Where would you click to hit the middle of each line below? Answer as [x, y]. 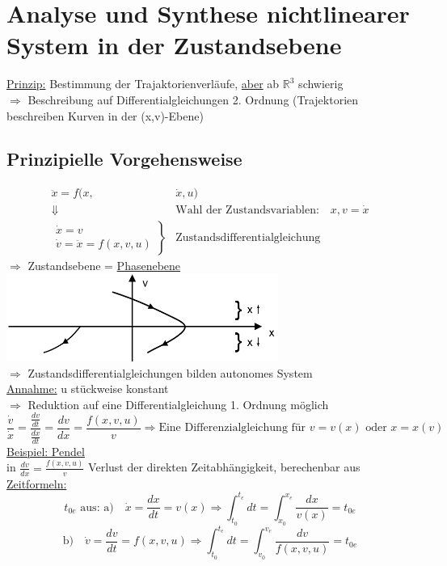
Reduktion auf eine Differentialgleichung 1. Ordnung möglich [178, 404]
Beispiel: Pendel [46, 451]
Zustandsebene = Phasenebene [104, 265]
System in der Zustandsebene [174, 45]
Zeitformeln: [37, 483]
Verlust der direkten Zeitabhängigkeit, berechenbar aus [224, 467]
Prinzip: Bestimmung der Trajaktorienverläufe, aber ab [143, 84]
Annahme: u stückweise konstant [88, 389]
